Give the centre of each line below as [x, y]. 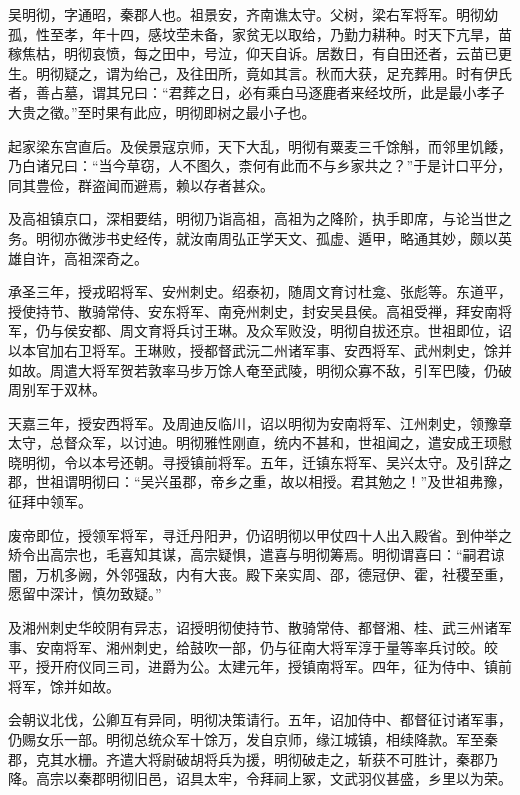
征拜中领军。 [50, 501]
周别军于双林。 [57, 389]
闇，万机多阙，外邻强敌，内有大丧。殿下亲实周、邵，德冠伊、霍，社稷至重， [260, 573]
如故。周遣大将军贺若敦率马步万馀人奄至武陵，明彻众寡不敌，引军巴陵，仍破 [260, 369]
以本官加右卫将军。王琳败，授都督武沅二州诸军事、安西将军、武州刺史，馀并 [260, 349]
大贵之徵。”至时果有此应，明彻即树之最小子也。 [162, 111]
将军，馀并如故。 [64, 685]
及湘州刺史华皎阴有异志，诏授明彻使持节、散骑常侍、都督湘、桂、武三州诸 [253, 627]
